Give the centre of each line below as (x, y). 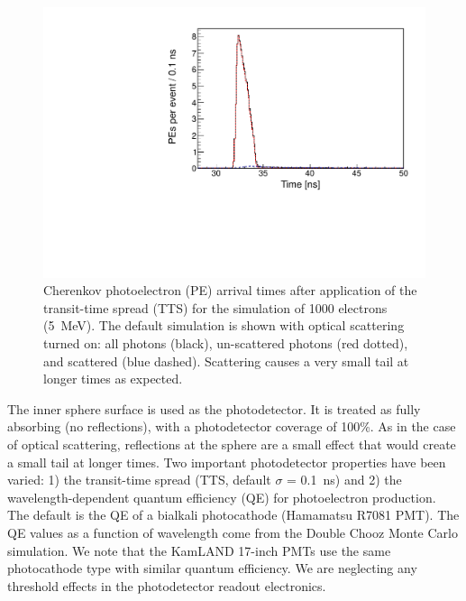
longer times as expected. (113, 379)
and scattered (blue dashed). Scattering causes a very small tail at (226, 361)
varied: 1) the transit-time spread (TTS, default (139, 480)
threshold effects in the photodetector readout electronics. (167, 585)
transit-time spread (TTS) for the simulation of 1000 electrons (215, 307)
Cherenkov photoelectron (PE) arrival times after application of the (230, 290)
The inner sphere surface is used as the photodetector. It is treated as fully (214, 408)
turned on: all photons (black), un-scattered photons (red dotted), (226, 343)
